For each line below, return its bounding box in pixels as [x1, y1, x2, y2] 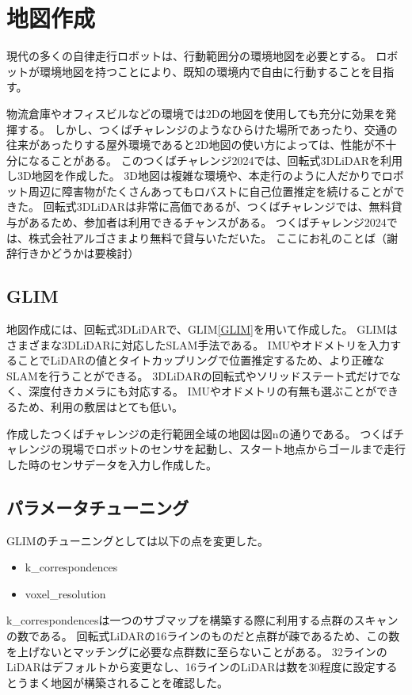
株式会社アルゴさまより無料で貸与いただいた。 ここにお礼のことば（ [28, 229, 387, 246]
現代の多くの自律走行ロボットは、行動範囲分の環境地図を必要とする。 [6, 48, 372, 64]
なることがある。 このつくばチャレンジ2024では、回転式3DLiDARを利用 [28, 151, 402, 168]
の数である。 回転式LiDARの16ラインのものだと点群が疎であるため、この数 [6, 627, 400, 643]
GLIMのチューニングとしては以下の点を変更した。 [6, 532, 269, 548]
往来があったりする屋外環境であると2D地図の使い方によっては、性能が [6, 136, 375, 153]
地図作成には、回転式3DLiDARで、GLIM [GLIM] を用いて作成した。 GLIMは [6, 321, 398, 338]
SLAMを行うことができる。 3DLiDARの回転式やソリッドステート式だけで [6, 367, 390, 384]
